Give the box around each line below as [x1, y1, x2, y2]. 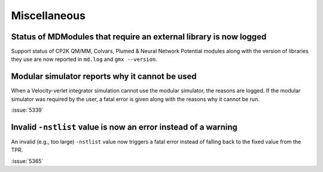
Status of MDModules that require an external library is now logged [11, 32, 267, 42]
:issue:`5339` [11, 106, 44, 113]
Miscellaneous [11, 9, 86, 22]
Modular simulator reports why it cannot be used [11, 72, 197, 82]
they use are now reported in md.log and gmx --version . [11, 56, 158, 63]
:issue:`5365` [11, 157, 44, 164]
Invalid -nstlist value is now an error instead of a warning [11, 122, 237, 132]
